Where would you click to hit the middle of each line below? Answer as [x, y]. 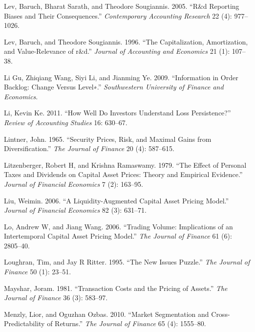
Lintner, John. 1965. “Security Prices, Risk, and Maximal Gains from [108, 139]
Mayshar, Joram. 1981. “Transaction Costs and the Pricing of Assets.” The [116, 288]
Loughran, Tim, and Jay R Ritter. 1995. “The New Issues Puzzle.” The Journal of [127, 262]
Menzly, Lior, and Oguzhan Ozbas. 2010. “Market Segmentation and [106, 314]
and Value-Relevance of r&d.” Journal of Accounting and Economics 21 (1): [117, 51]
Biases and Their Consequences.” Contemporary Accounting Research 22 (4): [118, 15]
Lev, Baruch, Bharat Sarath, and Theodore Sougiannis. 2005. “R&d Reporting [122, 6]
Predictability [24, 323]
